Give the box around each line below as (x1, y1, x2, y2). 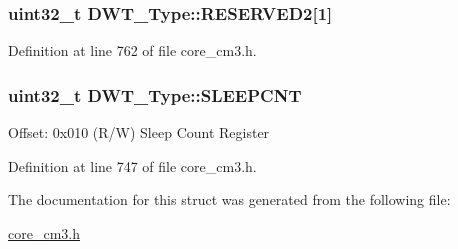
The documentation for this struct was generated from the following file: (8, 189, 451, 210)
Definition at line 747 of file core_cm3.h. (8, 155, 257, 176)
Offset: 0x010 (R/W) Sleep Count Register (8, 122, 270, 143)
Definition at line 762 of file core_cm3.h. (8, 40, 257, 61)
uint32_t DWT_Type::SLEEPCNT (8, 82, 302, 107)
